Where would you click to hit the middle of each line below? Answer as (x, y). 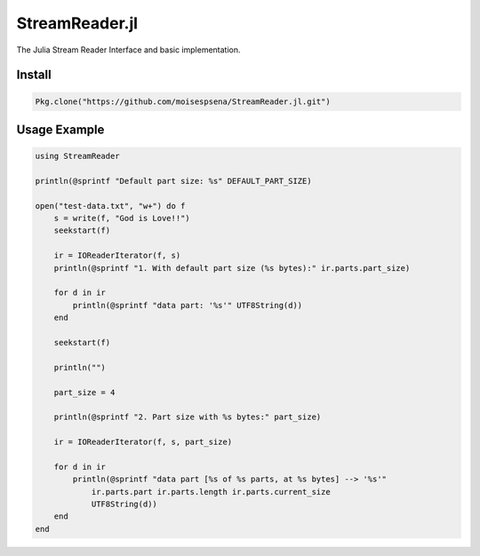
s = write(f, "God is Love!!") (122, 218)
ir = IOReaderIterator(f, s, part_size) (143, 442)
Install (34, 75)
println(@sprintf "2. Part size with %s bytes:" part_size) (188, 417)
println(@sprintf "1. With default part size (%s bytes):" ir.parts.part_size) (232, 268)
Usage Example (60, 129)
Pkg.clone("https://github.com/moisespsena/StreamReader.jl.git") (183, 101)
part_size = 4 (84, 392)
